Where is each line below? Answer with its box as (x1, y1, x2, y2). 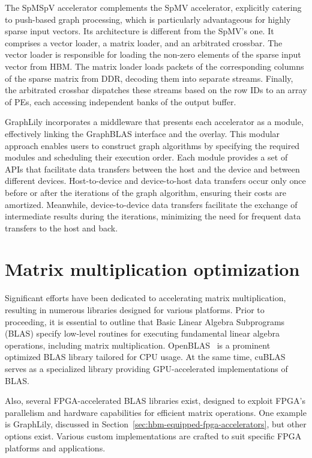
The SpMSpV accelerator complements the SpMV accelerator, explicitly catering (5, 1, 302, 13)
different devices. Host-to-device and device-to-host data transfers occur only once (5, 174, 306, 187)
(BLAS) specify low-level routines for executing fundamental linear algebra (5, 327, 280, 340)
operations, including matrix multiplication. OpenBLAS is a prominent (5, 338, 271, 351)
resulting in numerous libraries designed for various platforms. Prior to (5, 304, 265, 316)
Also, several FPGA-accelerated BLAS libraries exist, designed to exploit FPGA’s (5, 394, 305, 407)
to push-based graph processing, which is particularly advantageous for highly (5, 13, 291, 25)
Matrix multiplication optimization (5, 257, 300, 281)
